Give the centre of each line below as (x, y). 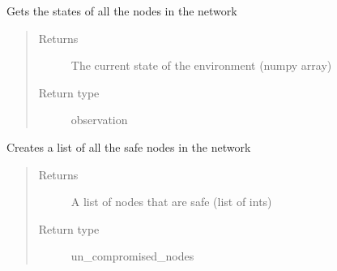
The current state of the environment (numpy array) (201, 65)
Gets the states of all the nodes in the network (122, 11)
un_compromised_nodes (132, 256)
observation (99, 120)
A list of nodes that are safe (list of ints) (171, 202)
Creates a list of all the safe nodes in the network (129, 146)
